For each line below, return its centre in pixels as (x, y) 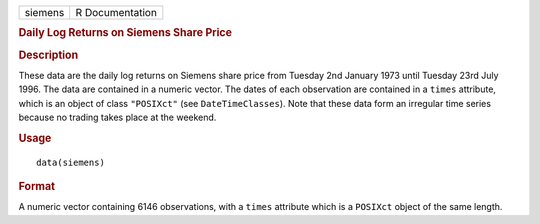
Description (48, 55)
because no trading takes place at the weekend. (117, 117)
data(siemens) (70, 162)
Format (36, 187)
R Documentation (116, 12)
